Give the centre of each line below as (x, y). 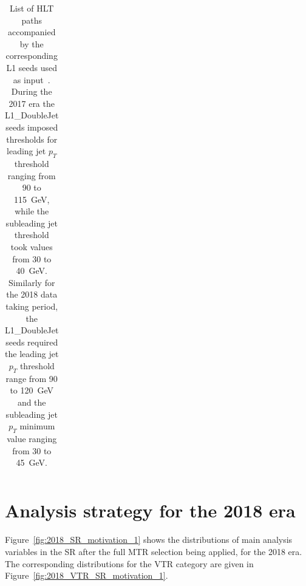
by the (32, 43)
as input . (32, 79)
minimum (37, 426)
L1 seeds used (32, 67)
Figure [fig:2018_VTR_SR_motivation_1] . (87, 575)
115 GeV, (32, 199)
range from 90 (32, 378)
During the (32, 91)
